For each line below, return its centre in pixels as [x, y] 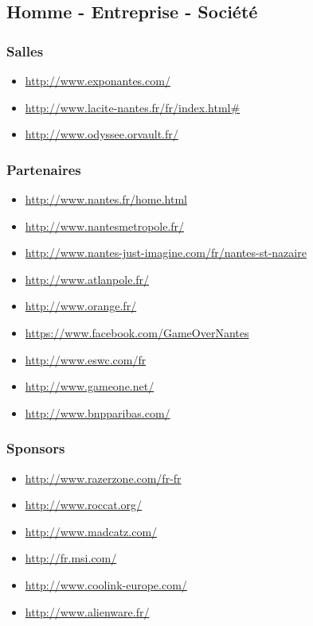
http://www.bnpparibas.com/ [98, 412]
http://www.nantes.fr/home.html [106, 199]
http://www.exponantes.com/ [98, 80]
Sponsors [36, 448]
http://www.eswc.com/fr [86, 359]
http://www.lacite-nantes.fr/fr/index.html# [133, 107]
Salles [25, 51]
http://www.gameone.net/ [90, 386]
